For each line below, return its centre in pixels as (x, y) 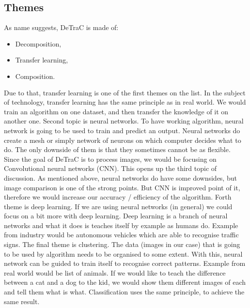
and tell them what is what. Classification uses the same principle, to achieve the (124, 292)
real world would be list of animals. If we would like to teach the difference (115, 272)
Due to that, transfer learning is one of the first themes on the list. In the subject (125, 92)
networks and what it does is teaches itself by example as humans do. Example (121, 225)
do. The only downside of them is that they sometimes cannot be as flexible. (117, 149)
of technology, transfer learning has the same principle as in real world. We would (125, 102)
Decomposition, (38, 43)
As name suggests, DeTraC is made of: (61, 27)
